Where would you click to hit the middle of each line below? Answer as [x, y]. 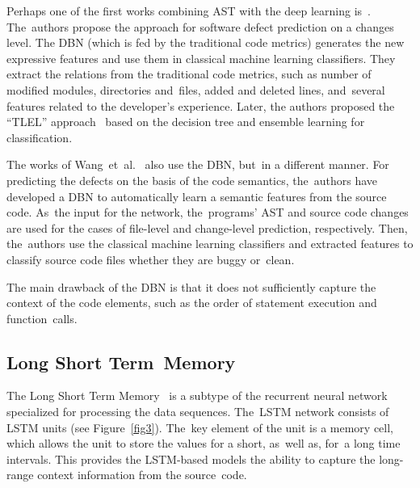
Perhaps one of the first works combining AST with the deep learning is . [189, 11]
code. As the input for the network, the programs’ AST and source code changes [208, 212]
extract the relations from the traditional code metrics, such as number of [189, 74]
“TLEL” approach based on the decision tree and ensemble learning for [186, 122]
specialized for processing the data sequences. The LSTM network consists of [198, 412]
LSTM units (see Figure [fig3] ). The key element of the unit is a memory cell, [200, 427]
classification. [40, 137]
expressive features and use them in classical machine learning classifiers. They [201, 58]
